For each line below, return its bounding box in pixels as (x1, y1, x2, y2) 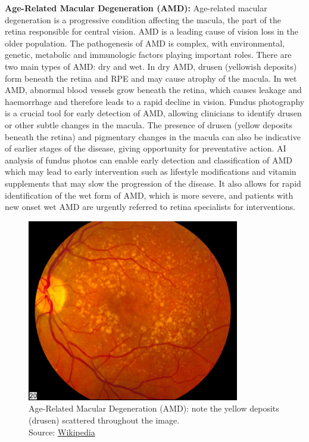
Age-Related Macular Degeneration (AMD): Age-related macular (5, 2, 267, 14)
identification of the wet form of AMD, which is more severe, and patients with (5, 188, 294, 201)
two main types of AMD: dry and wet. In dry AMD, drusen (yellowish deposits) (5, 60, 297, 72)
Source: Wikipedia (29, 425, 95, 438)
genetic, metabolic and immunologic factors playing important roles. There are (5, 48, 292, 61)
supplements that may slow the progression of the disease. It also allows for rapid (5, 177, 301, 189)
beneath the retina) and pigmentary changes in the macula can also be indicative (5, 130, 301, 143)
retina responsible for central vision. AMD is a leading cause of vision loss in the (5, 25, 298, 38)
